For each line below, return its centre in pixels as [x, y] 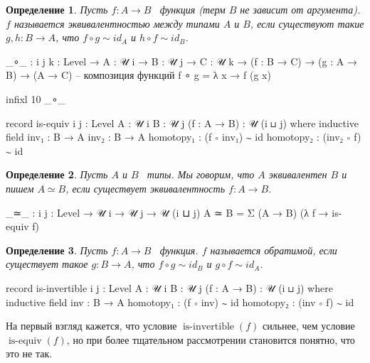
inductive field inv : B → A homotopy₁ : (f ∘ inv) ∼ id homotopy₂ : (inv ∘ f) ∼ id [180, 302]
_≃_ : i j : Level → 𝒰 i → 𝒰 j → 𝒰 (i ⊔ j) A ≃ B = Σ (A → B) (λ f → [167, 212]
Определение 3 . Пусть [57, 250]
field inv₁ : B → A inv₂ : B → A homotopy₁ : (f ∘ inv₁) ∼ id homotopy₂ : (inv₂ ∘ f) [184, 137]
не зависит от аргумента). [300, 9]
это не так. [29, 353]
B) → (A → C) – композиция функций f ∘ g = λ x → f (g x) [138, 75]
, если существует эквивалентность [146, 188]
